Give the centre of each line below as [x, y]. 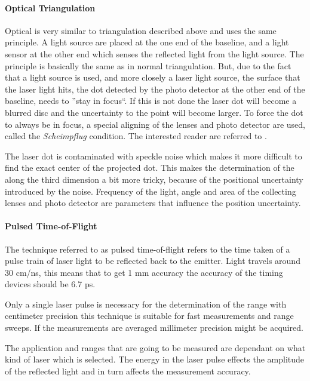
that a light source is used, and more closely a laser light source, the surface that [153, 77]
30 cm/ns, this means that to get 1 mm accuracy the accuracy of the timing [144, 272]
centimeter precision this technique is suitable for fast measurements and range [149, 316]
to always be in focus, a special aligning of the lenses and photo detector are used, [155, 124]
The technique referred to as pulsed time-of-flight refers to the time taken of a [148, 249]
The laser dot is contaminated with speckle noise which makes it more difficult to [154, 156]
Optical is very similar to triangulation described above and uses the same [141, 30]
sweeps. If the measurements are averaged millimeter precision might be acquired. [154, 328]
